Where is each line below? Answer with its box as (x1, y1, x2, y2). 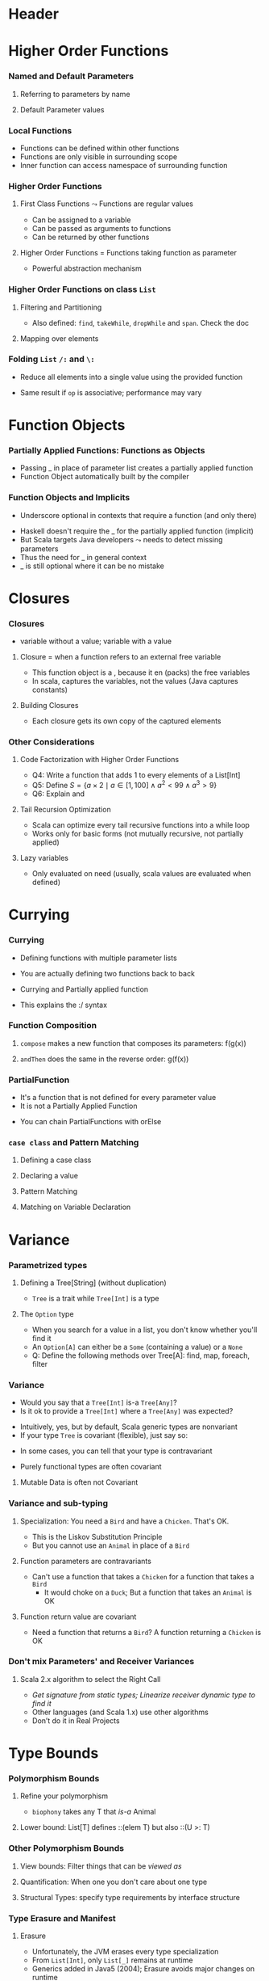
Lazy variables (19, 854, 68, 863)
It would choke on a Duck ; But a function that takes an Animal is (43, 1587, 252, 1597)
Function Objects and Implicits (8, 492, 130, 504)
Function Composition (8, 1020, 97, 1031)
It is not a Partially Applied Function (19, 1101, 138, 1111)
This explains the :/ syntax (19, 1000, 107, 1009)
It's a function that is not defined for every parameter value (19, 1093, 217, 1102)
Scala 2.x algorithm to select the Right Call (19, 1674, 161, 1684)
